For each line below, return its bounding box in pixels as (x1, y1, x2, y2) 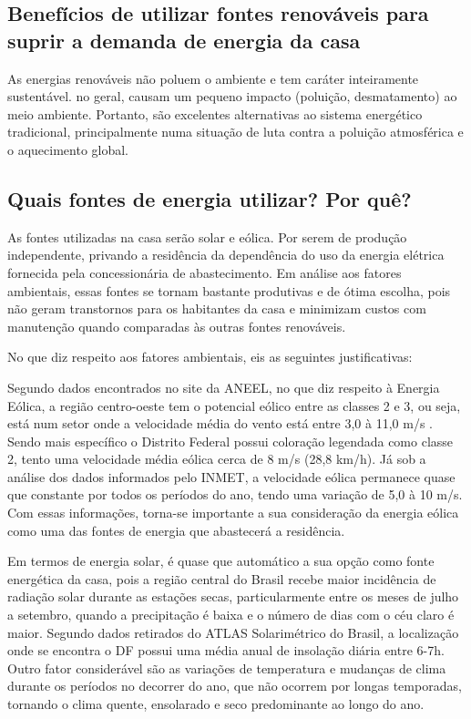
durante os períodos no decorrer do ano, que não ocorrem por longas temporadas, (7, 676, 462, 695)
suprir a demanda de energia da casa (7, 26, 361, 54)
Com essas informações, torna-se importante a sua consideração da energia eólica (7, 503, 459, 522)
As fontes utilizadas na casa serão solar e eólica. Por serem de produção (7, 227, 407, 246)
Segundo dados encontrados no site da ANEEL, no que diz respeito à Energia (7, 377, 440, 396)
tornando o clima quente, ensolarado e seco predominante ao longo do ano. (7, 694, 425, 714)
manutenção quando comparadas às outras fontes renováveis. (7, 316, 346, 335)
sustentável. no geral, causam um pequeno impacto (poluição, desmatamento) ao (7, 87, 457, 106)
